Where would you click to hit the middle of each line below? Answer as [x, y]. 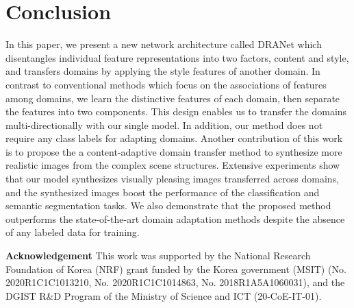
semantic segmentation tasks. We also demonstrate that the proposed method [168, 205]
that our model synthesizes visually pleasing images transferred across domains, [173, 179]
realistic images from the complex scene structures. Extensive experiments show [173, 165]
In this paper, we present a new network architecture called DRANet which [164, 44]
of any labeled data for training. [73, 232]
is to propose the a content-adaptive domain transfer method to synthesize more [174, 151]
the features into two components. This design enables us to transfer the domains [176, 111]
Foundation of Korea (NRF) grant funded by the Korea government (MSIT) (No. [176, 269]
